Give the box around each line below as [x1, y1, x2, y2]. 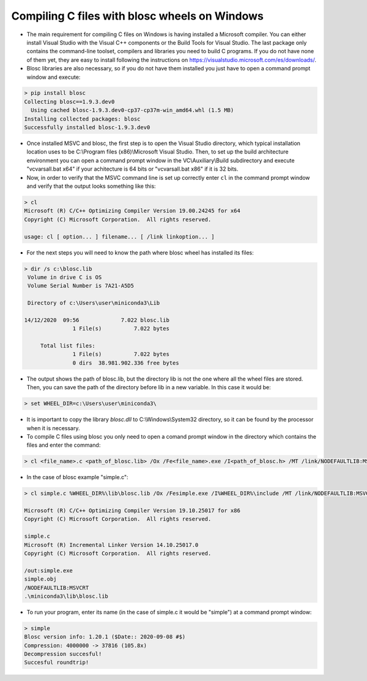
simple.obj [24, 576, 57, 582]
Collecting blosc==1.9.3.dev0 [24, 98, 115, 105]
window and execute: [26, 73, 81, 81]
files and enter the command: [26, 441, 101, 449]
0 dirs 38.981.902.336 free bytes [72, 359, 180, 367]
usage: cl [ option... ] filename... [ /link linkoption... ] [24, 233, 215, 240]
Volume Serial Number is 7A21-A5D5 [28, 282, 135, 289]
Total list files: [40, 343, 96, 349]
